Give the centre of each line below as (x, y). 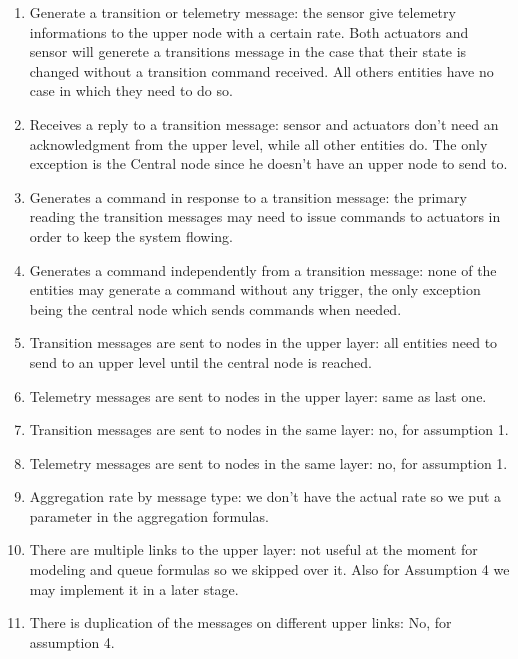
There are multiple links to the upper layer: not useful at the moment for (253, 549)
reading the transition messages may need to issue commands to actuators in (265, 216)
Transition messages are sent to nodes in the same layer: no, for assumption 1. (269, 429)
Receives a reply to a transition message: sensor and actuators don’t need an (264, 123)
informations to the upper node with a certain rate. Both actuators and (249, 31)
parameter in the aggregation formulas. (149, 515)
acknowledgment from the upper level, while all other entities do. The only (258, 143)
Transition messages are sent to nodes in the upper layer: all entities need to (263, 342)
